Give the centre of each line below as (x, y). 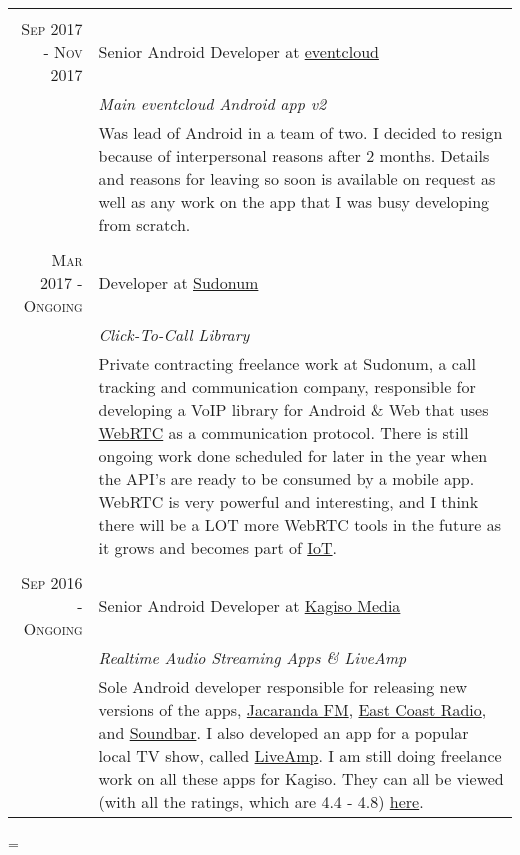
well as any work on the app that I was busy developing (294, 201)
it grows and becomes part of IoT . (218, 547)
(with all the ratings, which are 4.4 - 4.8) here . (261, 801)
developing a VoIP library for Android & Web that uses (293, 409)
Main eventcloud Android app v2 (212, 103)
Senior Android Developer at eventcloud (238, 51)
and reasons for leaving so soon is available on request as (297, 178)
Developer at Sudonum (178, 282)
